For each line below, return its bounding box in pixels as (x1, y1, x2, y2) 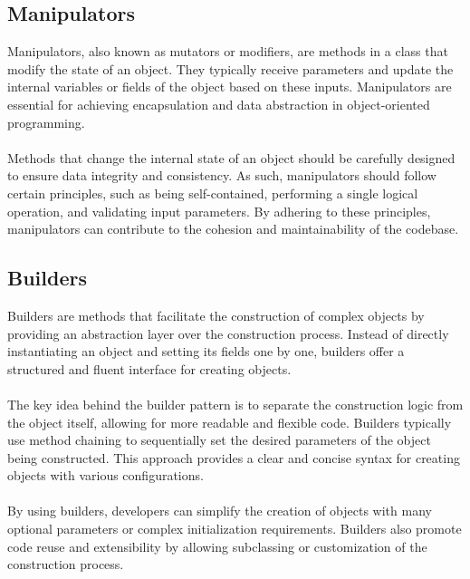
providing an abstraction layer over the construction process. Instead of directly (7, 323, 449, 343)
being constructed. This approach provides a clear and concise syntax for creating (7, 448, 460, 467)
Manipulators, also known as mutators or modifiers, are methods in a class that (7, 42, 448, 61)
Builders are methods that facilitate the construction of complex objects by (7, 305, 425, 324)
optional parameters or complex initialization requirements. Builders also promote (7, 519, 462, 538)
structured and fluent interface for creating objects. (7, 359, 292, 378)
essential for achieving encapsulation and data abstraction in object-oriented (7, 94, 430, 113)
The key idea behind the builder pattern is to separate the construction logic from (7, 394, 464, 413)
